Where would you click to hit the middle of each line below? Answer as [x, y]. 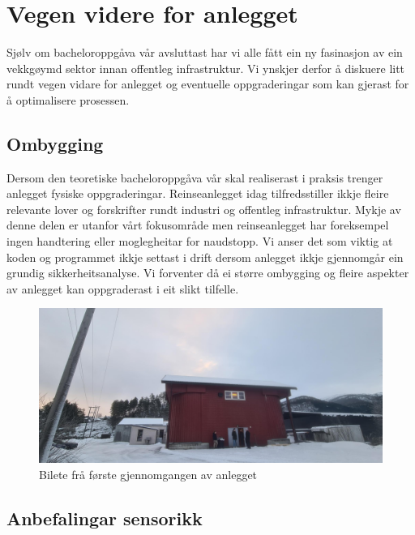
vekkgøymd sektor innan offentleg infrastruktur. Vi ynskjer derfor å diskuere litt [206, 68]
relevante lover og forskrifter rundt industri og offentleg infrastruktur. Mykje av [204, 209]
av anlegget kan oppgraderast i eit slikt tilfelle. [123, 288]
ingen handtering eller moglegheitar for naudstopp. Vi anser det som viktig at [200, 241]
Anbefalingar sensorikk [105, 518]
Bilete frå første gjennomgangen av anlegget [148, 474]
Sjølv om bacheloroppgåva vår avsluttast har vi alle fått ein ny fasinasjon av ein [205, 52]
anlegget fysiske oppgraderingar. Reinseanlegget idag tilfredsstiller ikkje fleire [198, 193]
